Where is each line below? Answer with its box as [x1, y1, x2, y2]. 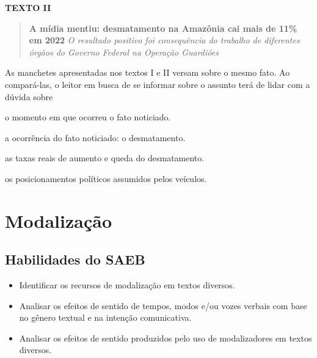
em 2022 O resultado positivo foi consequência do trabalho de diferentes [29, 34, 300, 46]
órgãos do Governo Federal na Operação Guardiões [29, 45, 219, 58]
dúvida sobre [5, 90, 53, 103]
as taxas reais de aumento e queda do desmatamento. [5, 152, 205, 164]
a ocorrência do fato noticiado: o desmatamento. [5, 131, 186, 144]
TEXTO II [5, 1, 51, 13]
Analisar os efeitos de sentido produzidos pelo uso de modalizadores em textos [19, 331, 312, 344]
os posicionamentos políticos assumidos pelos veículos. [5, 172, 207, 184]
